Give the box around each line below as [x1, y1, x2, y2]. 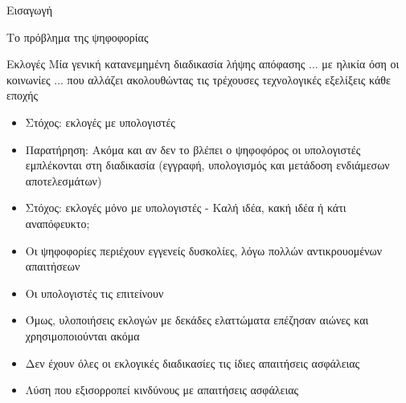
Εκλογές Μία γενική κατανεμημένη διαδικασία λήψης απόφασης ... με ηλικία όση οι [6, 55, 400, 72]
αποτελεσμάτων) [25, 172, 102, 189]
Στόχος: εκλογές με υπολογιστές [25, 113, 175, 130]
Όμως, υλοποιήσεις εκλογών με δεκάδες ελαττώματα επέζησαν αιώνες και [25, 311, 369, 328]
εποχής [6, 87, 39, 104]
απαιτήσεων [25, 258, 80, 275]
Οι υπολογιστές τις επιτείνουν [25, 284, 164, 301]
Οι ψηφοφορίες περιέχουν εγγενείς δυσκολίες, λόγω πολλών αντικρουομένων [25, 242, 383, 258]
